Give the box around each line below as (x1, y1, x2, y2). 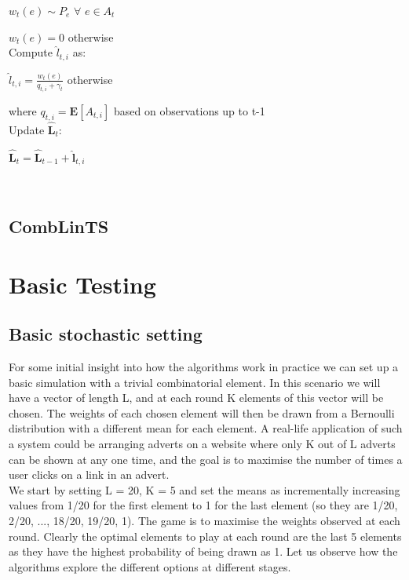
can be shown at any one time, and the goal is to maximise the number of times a (9, 451, 403, 467)
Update (9, 121, 45, 137)
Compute (9, 44, 53, 60)
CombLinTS (9, 214, 109, 238)
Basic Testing (9, 268, 156, 300)
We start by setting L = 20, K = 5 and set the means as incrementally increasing (9, 481, 400, 498)
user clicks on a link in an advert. (9, 466, 170, 483)
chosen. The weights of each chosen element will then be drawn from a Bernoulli (9, 404, 395, 421)
